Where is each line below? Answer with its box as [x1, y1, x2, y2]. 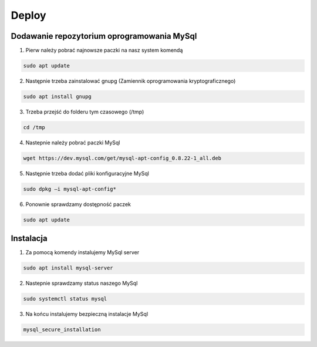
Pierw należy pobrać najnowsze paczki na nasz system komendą [25, 47, 183, 54]
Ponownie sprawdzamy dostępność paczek [25, 200, 131, 208]
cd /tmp [23, 124, 45, 130]
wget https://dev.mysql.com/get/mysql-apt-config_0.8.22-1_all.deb [23, 154, 222, 161]
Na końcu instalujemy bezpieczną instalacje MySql [25, 311, 149, 318]
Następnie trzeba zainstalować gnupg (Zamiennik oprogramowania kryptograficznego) [25, 78, 236, 85]
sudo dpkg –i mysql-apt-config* [23, 186, 117, 192]
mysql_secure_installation [23, 326, 101, 333]
